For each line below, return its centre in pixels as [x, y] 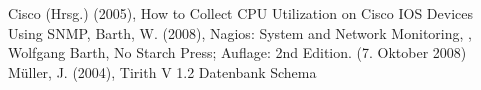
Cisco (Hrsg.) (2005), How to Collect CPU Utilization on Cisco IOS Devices [241, 13]
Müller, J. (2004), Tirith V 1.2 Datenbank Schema [162, 71]
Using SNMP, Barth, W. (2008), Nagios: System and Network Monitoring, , [240, 32]
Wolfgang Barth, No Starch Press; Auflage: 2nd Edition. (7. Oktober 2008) [237, 52]
